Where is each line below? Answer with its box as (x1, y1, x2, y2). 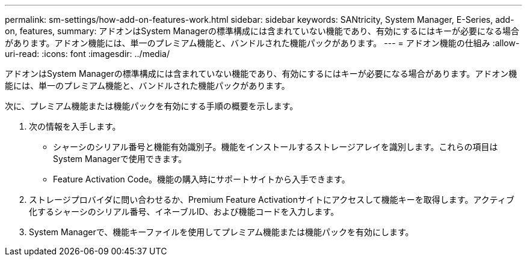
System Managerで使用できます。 (53, 154, 187, 164)
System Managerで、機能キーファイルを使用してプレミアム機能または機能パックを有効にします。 (29, 227, 414, 237)
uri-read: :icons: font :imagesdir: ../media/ (5, 49, 170, 59)
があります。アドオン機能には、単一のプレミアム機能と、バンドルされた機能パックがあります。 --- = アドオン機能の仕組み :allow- (5, 38, 520, 48)
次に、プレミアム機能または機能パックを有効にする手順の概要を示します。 (5, 101, 298, 111)
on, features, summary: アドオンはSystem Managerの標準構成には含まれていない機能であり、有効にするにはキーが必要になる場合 (5, 26, 520, 36)
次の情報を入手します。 (29, 121, 121, 131)
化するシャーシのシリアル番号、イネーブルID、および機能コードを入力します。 (29, 206, 339, 217)
